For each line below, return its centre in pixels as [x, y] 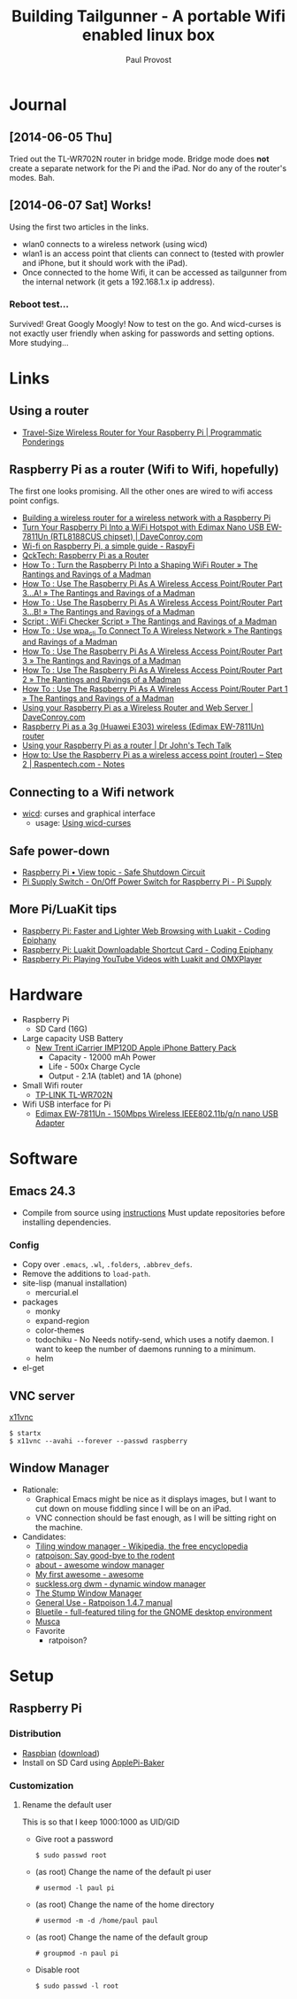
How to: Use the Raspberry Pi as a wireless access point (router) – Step [152, 755]
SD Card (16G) [61, 1029]
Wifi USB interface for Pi [66, 1104]
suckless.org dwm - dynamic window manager [120, 1583]
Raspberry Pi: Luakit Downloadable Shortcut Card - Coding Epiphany [148, 949]
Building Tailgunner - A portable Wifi [148, 16]
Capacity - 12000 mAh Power [102, 1057]
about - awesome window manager [100, 1565]
